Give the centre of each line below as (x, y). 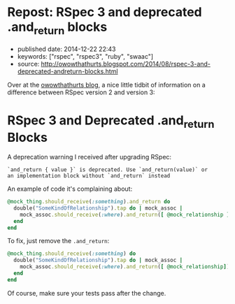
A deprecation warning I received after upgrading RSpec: (90, 157)
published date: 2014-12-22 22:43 (66, 49)
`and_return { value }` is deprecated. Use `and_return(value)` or (108, 170)
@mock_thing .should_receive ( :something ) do (72, 254)
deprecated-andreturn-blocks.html (67, 71)
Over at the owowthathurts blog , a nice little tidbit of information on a (107, 85)
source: (28, 64)
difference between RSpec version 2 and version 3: (81, 92)
